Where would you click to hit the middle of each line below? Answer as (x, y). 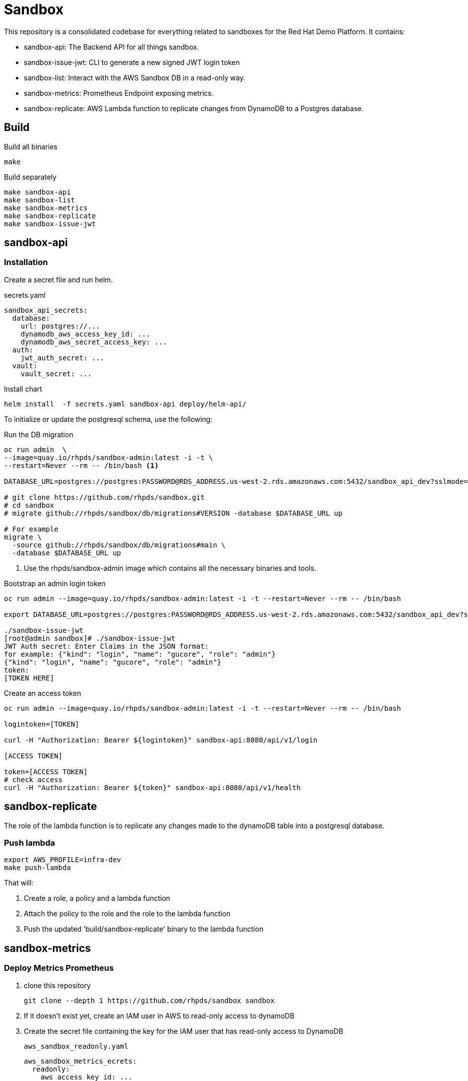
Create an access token (43, 693)
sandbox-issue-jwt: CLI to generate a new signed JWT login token (132, 62)
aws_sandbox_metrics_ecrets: (80, 1061)
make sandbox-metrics (46, 208)
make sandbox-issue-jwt (50, 224)
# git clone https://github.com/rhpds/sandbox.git (104, 497)
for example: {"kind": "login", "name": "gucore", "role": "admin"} (140, 654)
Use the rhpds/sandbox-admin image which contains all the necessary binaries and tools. (170, 568)
